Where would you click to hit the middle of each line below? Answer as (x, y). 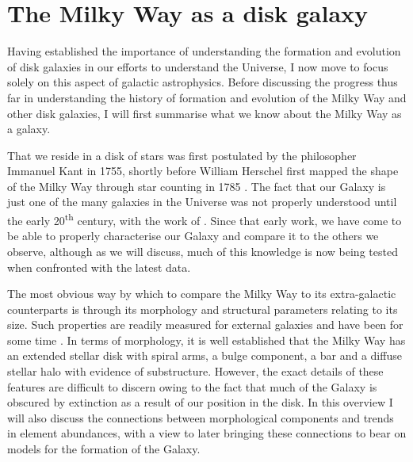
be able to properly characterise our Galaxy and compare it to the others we (193, 236)
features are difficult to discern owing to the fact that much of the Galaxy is (192, 386)
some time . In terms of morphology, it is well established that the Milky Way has (206, 340)
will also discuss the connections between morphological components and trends (201, 417)
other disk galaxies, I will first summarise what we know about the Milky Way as (205, 113)
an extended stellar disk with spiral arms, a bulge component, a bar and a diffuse (205, 355)
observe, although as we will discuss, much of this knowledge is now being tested (203, 251)
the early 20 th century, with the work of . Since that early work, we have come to (205, 219)
